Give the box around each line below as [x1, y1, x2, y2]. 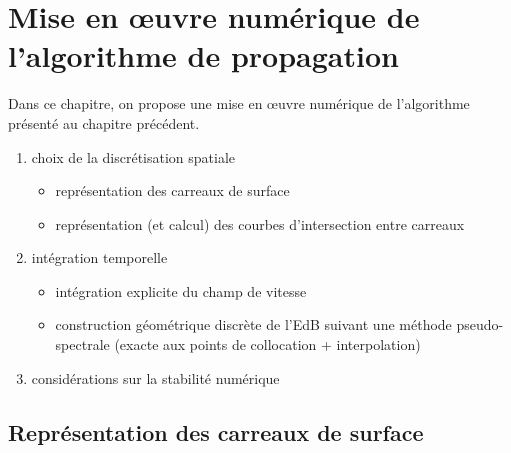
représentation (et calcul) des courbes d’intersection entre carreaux [55, 213, 465, 234]
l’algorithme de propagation [8, 35, 399, 76]
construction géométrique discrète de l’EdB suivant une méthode [55, 314, 452, 335]
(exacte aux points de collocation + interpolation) [114, 334, 421, 355]
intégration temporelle [31, 247, 168, 268]
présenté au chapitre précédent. [8, 112, 200, 133]
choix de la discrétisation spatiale [31, 146, 236, 167]
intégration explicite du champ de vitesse [55, 280, 307, 301]
